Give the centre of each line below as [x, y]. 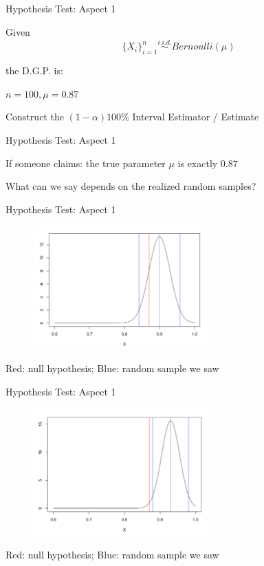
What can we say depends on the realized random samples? [131, 186]
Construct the [35, 117]
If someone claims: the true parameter [86, 163]
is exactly [198, 163]
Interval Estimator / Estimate [196, 117]
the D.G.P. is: [34, 70]
